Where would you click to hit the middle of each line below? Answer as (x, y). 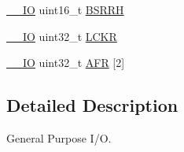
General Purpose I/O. (59, 137)
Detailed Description (92, 105)
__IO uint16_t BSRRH (65, 9)
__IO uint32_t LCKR (62, 36)
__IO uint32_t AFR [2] (66, 63)
